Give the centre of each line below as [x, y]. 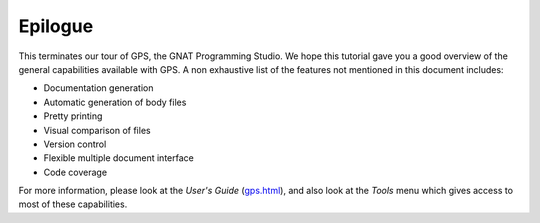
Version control [75, 144]
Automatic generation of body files [115, 102]
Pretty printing [73, 116]
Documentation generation [98, 88]
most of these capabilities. [73, 204]
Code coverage [75, 172]
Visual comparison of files [97, 130]
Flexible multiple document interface [118, 158]
